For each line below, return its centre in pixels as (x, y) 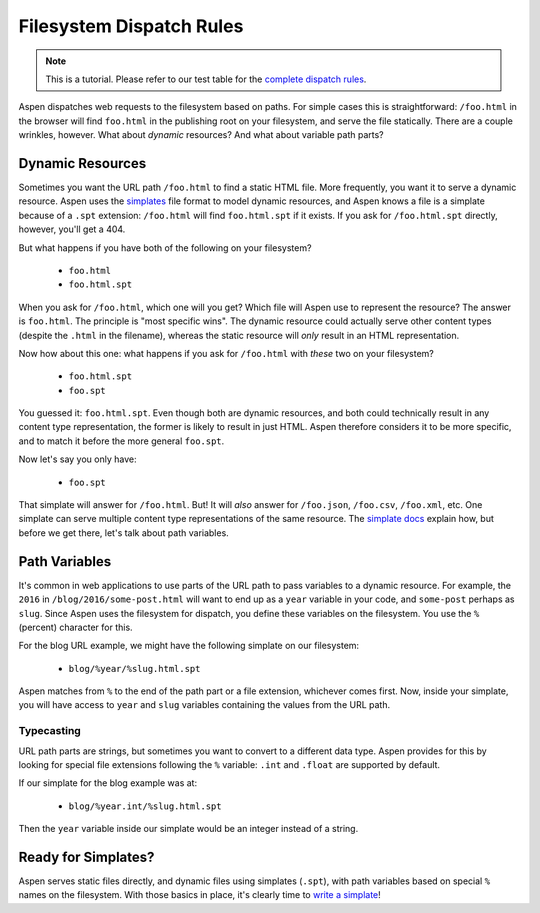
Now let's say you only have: (77, 459)
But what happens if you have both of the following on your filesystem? (165, 247)
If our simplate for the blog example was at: (108, 783)
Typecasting (50, 731)
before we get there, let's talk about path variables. (123, 532)
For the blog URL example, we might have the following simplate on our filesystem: (189, 646)
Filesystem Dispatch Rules (131, 26)
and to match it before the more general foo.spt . (121, 441)
